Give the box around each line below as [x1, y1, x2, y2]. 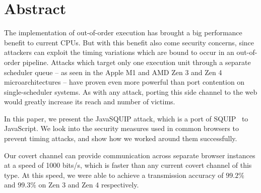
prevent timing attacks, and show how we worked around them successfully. [4, 133, 237, 144]
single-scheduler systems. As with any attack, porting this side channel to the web [4, 86, 257, 97]
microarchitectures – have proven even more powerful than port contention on [4, 77, 245, 87]
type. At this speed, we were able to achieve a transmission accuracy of [4, 169, 224, 180]
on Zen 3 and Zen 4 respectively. [38, 179, 139, 190]
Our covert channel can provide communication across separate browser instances [4, 150, 255, 160]
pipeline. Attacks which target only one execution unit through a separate [22, 56, 251, 67]
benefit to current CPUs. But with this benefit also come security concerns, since [4, 37, 254, 47]
